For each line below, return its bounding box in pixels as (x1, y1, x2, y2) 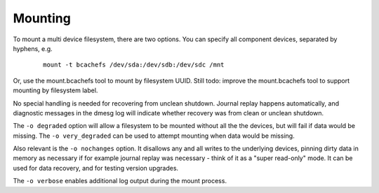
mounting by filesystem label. (13, 86, 98, 94)
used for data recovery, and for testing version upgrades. (13, 164, 179, 172)
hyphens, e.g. (13, 44, 53, 52)
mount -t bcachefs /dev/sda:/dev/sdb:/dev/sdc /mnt (43, 61, 225, 69)
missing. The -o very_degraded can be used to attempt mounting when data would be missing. (13, 131, 295, 140)
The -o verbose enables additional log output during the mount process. (13, 177, 227, 185)
